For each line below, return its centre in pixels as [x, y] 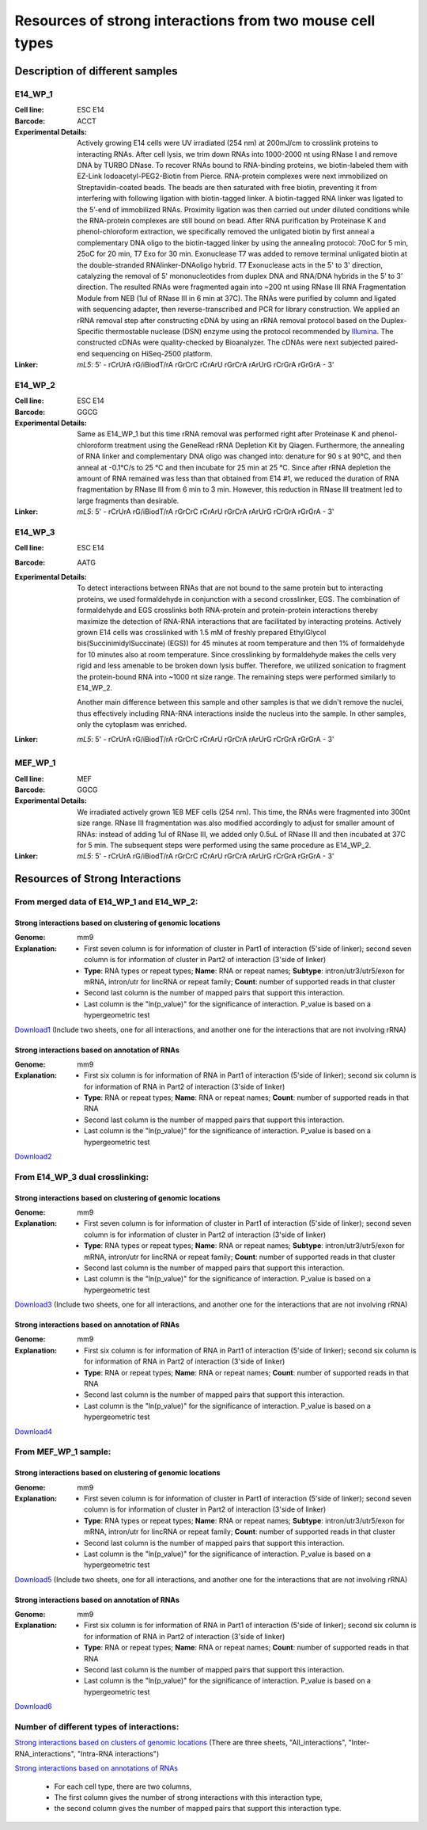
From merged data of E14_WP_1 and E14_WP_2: [106, 902]
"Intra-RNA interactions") [118, 1753]
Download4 [34, 1431]
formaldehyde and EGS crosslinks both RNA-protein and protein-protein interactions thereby [228, 611]
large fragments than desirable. [128, 500]
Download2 [33, 1157]
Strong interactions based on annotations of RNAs [96, 1768]
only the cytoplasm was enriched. [132, 725]
